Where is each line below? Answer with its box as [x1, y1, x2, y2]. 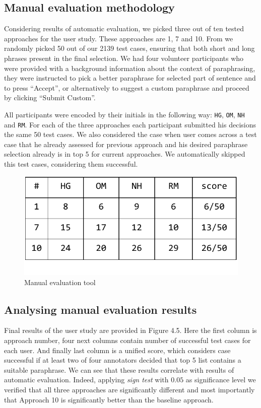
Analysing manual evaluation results [4, 301, 197, 317]
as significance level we [185, 374, 256, 385]
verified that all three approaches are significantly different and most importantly [4, 384, 255, 394]
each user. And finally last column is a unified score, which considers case [4, 345, 231, 355]
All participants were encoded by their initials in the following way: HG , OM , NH [4, 109, 245, 119]
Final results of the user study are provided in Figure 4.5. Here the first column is [4, 325, 257, 335]
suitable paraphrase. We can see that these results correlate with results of [4, 364, 234, 375]
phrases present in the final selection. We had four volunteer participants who [4, 52, 244, 63]
